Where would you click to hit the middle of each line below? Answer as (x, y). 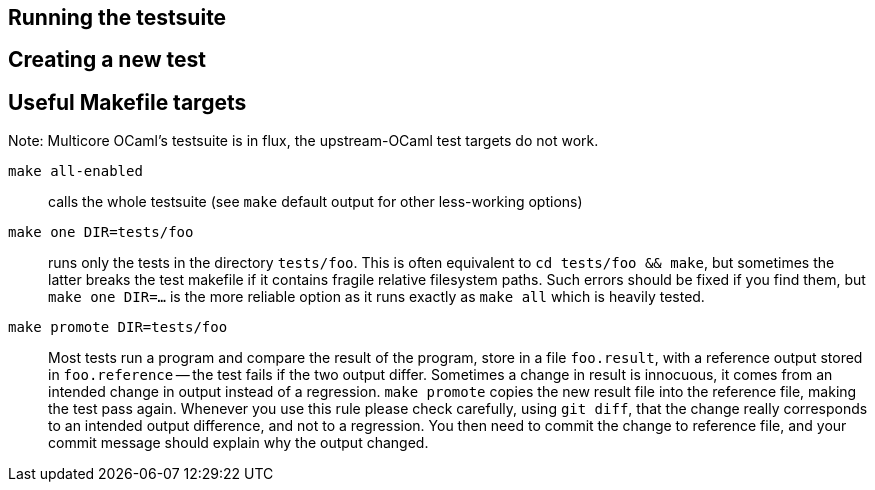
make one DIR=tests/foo (101, 232)
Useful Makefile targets (127, 102)
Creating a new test (107, 60)
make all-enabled (75, 171)
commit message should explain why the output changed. (238, 443)
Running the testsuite (117, 17)
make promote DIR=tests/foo (118, 327)
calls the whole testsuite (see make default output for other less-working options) (315, 202)
